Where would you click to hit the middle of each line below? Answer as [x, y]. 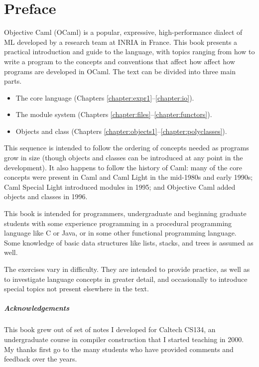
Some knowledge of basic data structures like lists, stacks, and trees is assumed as [129, 242]
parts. [13, 81]
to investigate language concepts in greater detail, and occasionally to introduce [126, 279]
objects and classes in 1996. [46, 196]
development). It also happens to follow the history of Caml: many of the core [123, 167]
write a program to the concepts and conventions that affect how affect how [120, 61]
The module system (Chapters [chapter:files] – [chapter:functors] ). [114, 114]
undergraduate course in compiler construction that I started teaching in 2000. [124, 339]
